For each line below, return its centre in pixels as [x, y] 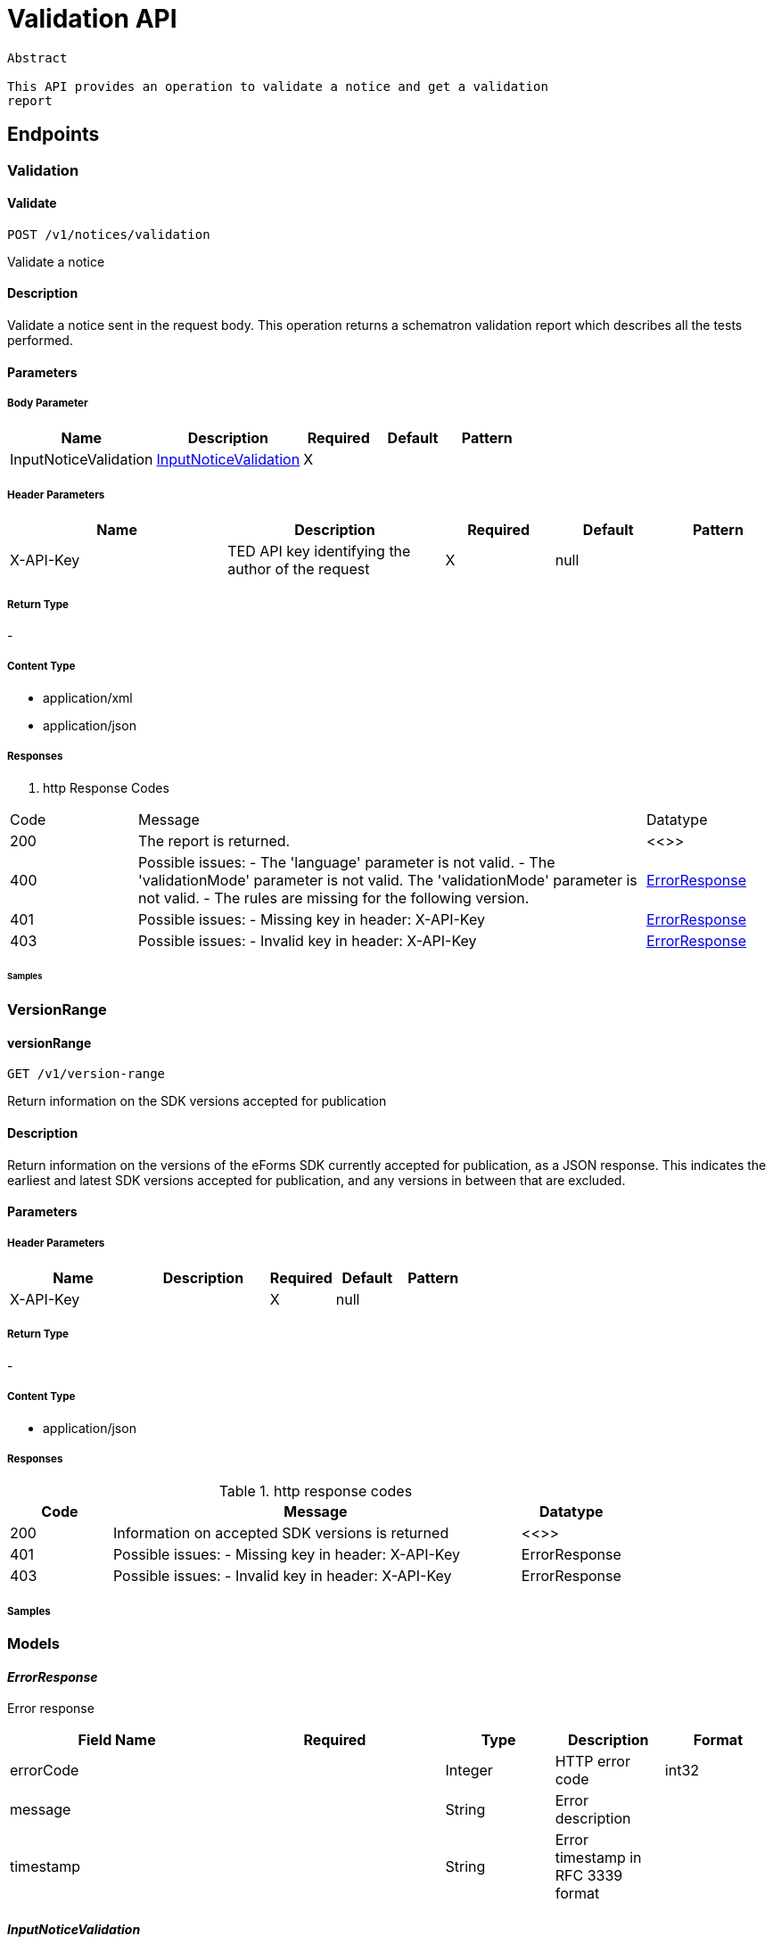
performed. [40, 341]
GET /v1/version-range [86, 1074]
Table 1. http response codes [316, 1491]
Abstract [37, 58]
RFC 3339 [589, 1876]
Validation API [92, 19]
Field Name [117, 1740]
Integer [469, 1771]
